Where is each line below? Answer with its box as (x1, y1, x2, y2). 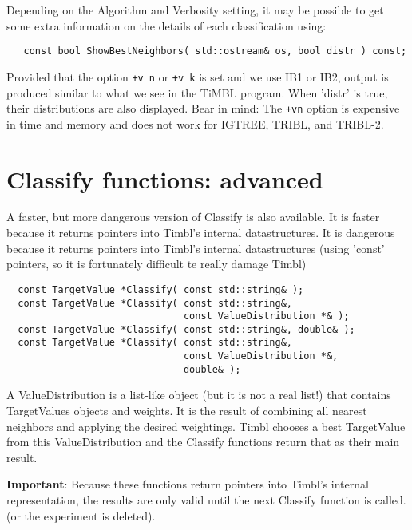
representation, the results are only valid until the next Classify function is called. (6, 492, 406, 508)
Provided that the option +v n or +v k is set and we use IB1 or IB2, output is (6, 68, 389, 85)
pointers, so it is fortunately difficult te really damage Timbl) (6, 255, 307, 272)
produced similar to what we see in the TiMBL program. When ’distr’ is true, (6, 84, 388, 101)
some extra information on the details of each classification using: (6, 17, 327, 34)
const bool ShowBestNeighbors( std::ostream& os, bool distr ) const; (23, 45, 407, 57)
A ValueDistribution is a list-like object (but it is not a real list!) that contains (6, 386, 391, 403)
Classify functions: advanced (6, 162, 323, 195)
